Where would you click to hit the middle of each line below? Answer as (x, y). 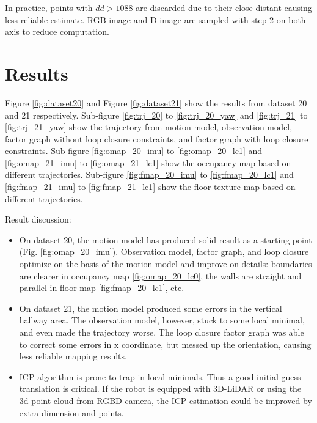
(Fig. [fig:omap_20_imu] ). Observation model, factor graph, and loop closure (164, 252)
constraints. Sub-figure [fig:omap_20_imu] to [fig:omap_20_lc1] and (134, 151)
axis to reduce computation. (57, 31)
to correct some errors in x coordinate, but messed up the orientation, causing (165, 344)
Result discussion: (38, 219)
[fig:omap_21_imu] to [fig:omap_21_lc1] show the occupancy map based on (148, 162)
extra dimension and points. (71, 412)
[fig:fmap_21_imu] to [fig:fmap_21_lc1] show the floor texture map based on (150, 187)
